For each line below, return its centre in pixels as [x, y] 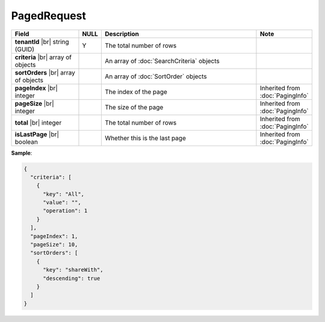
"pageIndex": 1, [54, 236]
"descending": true [72, 278]
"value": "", [62, 203]
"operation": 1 [65, 211]
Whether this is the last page [145, 138]
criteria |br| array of [43, 57]
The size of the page [134, 107]
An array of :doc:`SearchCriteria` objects [162, 61]
